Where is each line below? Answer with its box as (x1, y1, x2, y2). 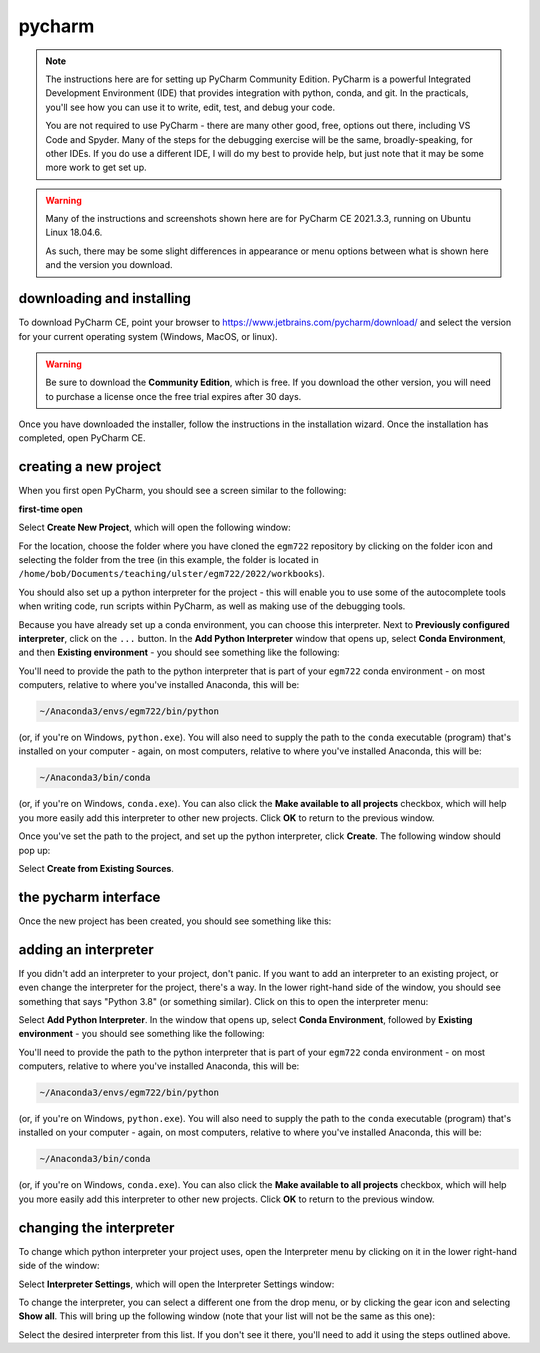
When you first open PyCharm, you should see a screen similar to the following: (18, 485, 347, 497)
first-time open (18, 503, 84, 515)
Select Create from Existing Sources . (18, 862, 175, 874)
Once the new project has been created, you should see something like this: (18, 915, 332, 927)
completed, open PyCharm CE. (18, 432, 146, 444)
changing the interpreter (18, 1219, 175, 1236)
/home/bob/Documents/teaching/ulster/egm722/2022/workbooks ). (18, 568, 325, 580)
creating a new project (18, 458, 162, 475)
